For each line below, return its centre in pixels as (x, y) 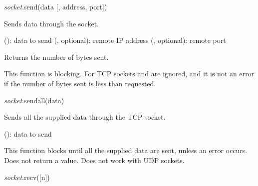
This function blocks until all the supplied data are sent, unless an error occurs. (126, 150)
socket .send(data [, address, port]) (56, 6)
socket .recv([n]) (27, 177)
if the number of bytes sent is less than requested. (80, 83)
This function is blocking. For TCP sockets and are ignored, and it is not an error (129, 74)
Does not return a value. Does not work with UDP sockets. (94, 160)
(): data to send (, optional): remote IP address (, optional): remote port (115, 40)
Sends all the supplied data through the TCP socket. (85, 117)
